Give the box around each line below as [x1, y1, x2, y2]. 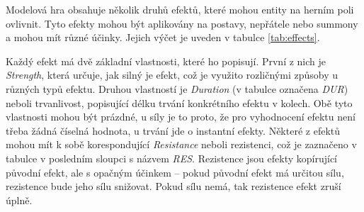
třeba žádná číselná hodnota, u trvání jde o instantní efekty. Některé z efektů [6, 123, 341, 138]
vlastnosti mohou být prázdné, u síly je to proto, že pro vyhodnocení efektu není [6, 109, 356, 124]
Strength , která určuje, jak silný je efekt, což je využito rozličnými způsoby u [6, 67, 338, 82]
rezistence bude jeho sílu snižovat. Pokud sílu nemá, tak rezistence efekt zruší [6, 179, 341, 194]
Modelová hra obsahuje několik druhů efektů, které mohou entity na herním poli [6, 2, 354, 16]
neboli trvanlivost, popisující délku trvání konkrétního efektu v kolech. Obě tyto [6, 95, 353, 110]
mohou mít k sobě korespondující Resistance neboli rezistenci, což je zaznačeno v [6, 137, 357, 152]
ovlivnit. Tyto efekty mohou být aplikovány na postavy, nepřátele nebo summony [6, 16, 358, 30]
